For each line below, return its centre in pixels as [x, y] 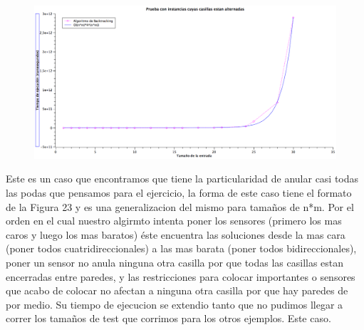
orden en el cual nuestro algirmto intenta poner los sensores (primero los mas [174, 221]
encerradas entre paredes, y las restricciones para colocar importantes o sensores [181, 276]
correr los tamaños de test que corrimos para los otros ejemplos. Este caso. [168, 318]
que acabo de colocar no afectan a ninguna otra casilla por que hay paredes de [177, 290]
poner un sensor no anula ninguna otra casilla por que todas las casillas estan [175, 263]
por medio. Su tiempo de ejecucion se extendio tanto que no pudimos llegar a [175, 304]
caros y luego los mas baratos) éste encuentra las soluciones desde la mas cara [176, 234]
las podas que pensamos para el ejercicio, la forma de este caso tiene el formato [179, 193]
